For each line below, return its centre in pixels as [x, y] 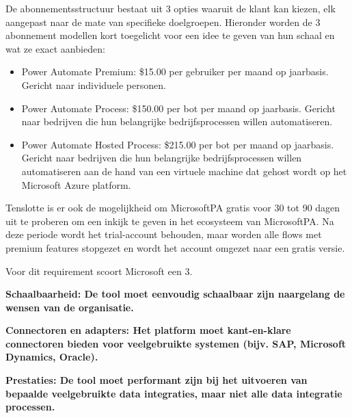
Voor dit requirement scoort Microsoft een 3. [99, 271]
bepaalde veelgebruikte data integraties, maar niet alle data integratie [174, 393]
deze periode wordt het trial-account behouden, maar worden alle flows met [164, 234]
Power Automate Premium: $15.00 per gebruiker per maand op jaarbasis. [175, 71]
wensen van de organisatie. [70, 307]
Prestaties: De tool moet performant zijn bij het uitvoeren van [157, 380]
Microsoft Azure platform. [76, 184]
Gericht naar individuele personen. [94, 84]
